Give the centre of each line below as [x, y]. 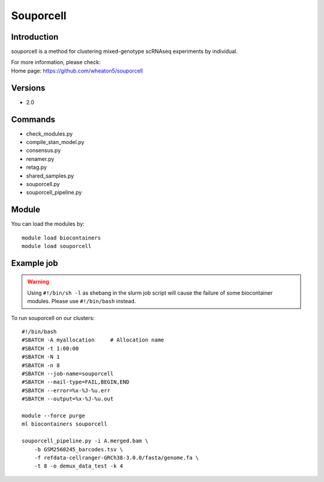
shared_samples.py [50, 176]
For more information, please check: [56, 62]
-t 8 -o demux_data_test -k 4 [78, 466]
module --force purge [53, 415]
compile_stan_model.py [55, 142]
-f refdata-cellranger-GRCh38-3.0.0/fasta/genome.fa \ [116, 457]
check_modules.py [49, 134]
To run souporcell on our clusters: [53, 318]
